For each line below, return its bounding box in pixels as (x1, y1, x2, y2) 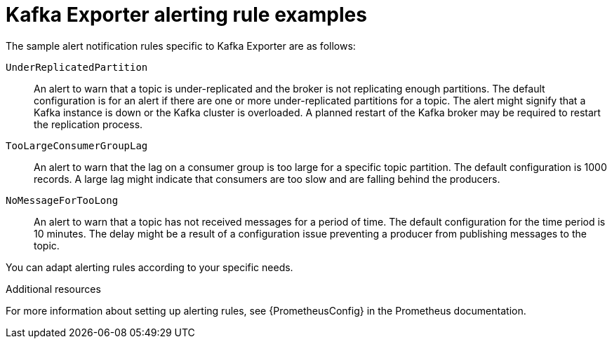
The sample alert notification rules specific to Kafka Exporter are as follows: (6, 39, 356, 52)
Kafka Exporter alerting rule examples (6, 3, 367, 27)
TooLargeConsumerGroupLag (6, 139, 148, 151)
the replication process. (34, 118, 143, 130)
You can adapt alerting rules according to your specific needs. (6, 261, 293, 273)
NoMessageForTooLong (6, 194, 119, 206)
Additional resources (6, 282, 101, 295)
